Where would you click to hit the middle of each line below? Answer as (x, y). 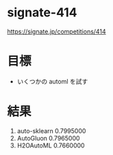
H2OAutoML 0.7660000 (51, 145)
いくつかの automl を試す (52, 81)
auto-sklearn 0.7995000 (51, 130)
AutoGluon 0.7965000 (48, 138)
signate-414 (42, 13)
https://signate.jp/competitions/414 (56, 31)
